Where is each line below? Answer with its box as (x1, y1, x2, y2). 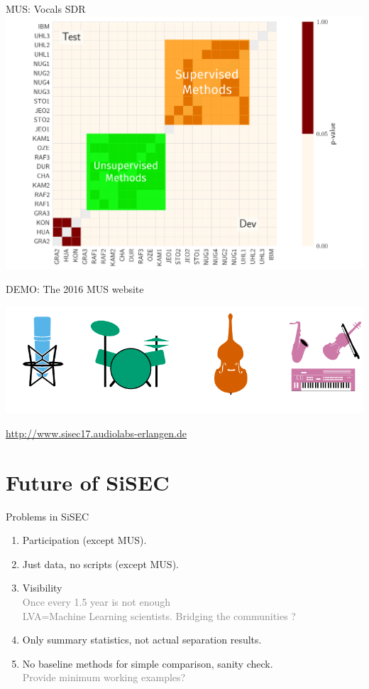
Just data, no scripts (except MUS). (22, 556, 179, 571)
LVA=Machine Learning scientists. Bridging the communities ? (22, 608, 296, 623)
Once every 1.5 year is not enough (22, 594, 170, 609)
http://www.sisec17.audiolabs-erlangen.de (6, 425, 187, 440)
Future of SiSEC (6, 467, 170, 496)
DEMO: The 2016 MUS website (6, 282, 144, 297)
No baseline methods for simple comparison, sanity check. (22, 656, 273, 671)
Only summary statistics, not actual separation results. (22, 632, 262, 647)
